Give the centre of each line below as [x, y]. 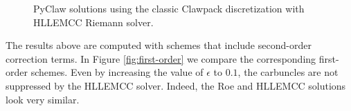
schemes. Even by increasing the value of [117, 72]
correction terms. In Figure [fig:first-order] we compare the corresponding [161, 58]
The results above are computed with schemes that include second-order [159, 45]
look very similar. [43, 99]
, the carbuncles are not [288, 72]
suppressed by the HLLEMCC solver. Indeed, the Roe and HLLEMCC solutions [176, 85]
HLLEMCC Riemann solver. [93, 22]
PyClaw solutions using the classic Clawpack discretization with [169, 8]
